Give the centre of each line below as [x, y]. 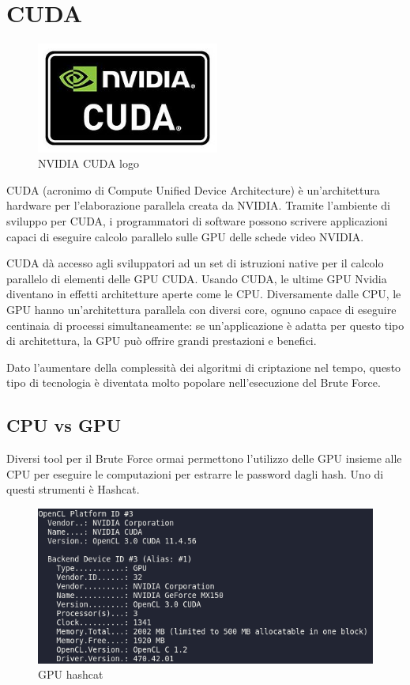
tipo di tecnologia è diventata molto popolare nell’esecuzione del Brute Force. [194, 382]
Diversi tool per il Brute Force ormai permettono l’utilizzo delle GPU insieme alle [204, 458]
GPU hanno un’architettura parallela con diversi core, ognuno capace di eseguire [201, 310]
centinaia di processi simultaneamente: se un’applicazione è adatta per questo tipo [205, 325]
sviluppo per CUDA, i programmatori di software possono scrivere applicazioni [197, 221]
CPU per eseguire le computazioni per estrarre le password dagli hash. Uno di [195, 473]
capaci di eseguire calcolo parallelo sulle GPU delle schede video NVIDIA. [185, 236]
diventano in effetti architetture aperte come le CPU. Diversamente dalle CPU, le [204, 294]
